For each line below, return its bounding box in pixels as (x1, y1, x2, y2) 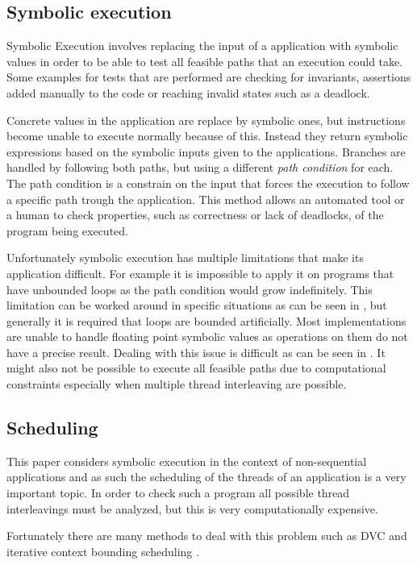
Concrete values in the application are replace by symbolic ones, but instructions (6, 111, 406, 128)
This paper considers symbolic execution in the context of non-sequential (6, 452, 367, 469)
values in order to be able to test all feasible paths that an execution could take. (6, 52, 403, 69)
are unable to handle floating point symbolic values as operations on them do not (6, 328, 408, 345)
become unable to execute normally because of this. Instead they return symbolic (6, 127, 408, 144)
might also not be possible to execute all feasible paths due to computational (6, 359, 386, 376)
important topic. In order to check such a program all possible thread (6, 484, 350, 501)
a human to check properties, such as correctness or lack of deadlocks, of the (6, 206, 384, 223)
